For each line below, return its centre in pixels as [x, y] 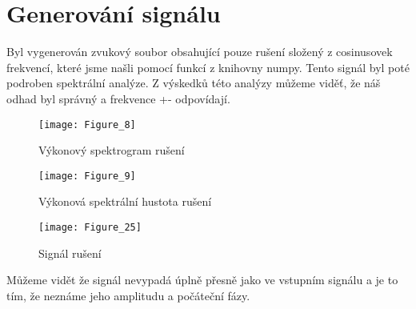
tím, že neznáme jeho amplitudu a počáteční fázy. [128, 295]
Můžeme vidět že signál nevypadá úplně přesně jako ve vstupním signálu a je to [202, 280]
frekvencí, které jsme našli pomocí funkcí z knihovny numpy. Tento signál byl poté [208, 67]
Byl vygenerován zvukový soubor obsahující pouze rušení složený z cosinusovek [200, 52]
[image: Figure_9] [87, 176]
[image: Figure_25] [90, 227]
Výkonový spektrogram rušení [112, 150]
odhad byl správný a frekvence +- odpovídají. [118, 98]
